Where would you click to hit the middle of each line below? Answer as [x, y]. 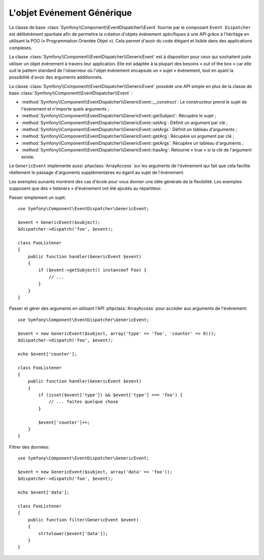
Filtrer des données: [29, 447]
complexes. [21, 48]
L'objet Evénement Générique [70, 13]
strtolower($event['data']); [73, 533]
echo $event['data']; [44, 493]
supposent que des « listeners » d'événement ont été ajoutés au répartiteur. [85, 189]
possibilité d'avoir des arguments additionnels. [56, 77]
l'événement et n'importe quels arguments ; [65, 109]
